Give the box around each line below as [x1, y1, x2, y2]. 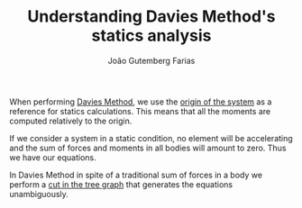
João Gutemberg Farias [107, 55, 196, 66]
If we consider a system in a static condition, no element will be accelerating [9, 132, 293, 143]
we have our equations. [9, 151, 96, 163]
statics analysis [91, 25, 212, 46]
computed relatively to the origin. [9, 115, 133, 126]
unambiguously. [9, 188, 69, 199]
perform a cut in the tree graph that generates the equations [9, 178, 233, 190]
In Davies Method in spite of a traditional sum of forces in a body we [9, 169, 263, 180]
